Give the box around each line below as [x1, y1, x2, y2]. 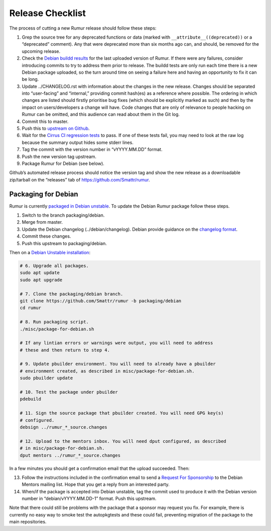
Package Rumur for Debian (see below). [22, 160, 105, 166]
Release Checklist [9, 8, 86, 19]
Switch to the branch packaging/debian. [22, 212, 105, 218]
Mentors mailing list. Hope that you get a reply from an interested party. [22, 481, 170, 487]
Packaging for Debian [9, 190, 78, 198]
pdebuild [20, 396, 42, 402]
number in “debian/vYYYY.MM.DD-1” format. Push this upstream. [22, 495, 157, 501]
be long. [22, 76, 39, 82]
